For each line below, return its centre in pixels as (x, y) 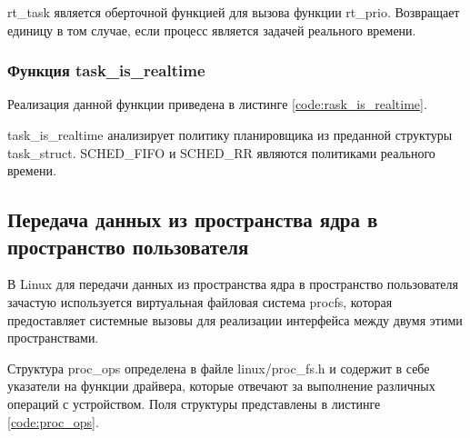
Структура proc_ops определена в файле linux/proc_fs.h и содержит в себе (219, 368)
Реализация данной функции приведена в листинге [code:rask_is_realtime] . (217, 104)
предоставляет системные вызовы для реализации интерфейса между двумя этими (235, 319)
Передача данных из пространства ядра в (193, 219)
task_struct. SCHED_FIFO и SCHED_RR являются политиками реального (221, 152)
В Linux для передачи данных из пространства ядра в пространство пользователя (233, 284)
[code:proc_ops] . (53, 421)
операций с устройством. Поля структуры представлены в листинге (194, 403)
